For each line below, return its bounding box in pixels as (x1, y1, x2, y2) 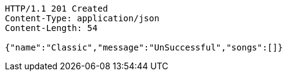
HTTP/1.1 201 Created (5, 4, 108, 13)
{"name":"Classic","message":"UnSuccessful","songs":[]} (5, 43, 283, 52)
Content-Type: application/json (5, 13, 159, 23)
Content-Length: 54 (5, 23, 98, 33)
